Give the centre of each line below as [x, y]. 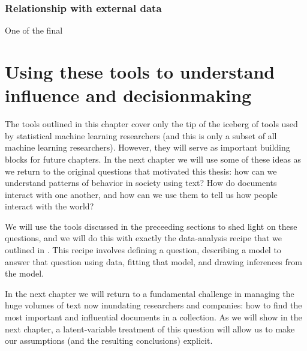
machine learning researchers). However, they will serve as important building [148, 147]
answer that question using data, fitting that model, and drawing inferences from [153, 261]
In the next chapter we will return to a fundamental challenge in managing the [150, 293]
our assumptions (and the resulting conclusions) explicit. [109, 340]
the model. [24, 273]
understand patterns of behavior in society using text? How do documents [141, 183]
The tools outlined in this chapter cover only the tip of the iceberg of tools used [151, 124]
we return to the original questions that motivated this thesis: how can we [141, 171]
